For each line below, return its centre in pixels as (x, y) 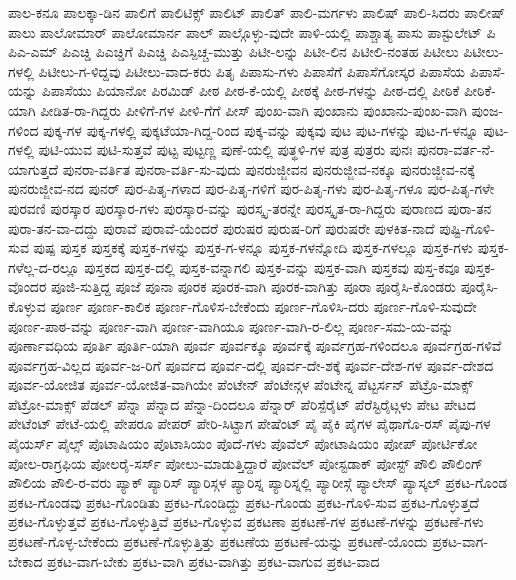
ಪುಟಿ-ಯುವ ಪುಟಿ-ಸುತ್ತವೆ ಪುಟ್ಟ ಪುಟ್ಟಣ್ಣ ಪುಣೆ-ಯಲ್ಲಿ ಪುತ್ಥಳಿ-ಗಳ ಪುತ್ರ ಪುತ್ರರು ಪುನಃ (225, 149)
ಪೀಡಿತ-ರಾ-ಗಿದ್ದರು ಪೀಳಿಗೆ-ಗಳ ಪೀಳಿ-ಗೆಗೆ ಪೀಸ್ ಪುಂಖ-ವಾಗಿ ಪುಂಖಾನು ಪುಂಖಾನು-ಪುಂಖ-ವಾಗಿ (253, 109)
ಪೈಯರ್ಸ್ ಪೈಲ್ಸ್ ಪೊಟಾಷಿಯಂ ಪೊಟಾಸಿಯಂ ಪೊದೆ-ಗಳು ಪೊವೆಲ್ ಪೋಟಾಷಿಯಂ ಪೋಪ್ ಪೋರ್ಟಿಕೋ (243, 443)
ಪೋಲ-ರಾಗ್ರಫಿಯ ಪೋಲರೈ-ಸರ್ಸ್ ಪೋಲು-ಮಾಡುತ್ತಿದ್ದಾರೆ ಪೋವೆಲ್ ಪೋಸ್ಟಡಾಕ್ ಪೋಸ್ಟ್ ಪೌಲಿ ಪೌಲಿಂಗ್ (246, 462)
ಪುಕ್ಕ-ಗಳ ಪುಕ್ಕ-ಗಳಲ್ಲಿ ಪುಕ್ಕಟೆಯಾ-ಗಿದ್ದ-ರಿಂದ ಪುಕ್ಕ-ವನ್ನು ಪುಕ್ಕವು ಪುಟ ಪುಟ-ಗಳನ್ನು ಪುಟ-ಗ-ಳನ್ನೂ (261, 129)
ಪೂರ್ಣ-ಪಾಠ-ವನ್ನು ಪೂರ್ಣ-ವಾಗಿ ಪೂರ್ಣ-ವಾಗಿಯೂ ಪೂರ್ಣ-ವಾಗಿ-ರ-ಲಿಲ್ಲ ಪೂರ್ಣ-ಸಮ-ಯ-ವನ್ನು (231, 325)
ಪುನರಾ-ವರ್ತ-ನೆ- (456, 149)
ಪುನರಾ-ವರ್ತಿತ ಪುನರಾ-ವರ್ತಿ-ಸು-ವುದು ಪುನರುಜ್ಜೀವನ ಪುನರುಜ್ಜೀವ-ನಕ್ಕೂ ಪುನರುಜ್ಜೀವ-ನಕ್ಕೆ (268, 168)
